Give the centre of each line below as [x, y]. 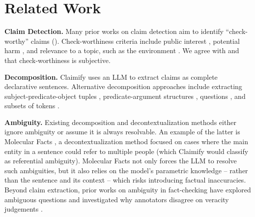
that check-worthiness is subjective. [57, 60]
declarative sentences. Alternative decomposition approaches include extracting [123, 86]
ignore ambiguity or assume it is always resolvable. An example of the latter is [122, 132]
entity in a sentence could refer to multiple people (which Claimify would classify [127, 151]
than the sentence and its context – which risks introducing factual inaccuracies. [125, 180]
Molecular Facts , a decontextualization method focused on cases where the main [126, 141]
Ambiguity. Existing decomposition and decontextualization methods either [120, 122]
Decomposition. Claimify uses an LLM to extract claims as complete [111, 77]
